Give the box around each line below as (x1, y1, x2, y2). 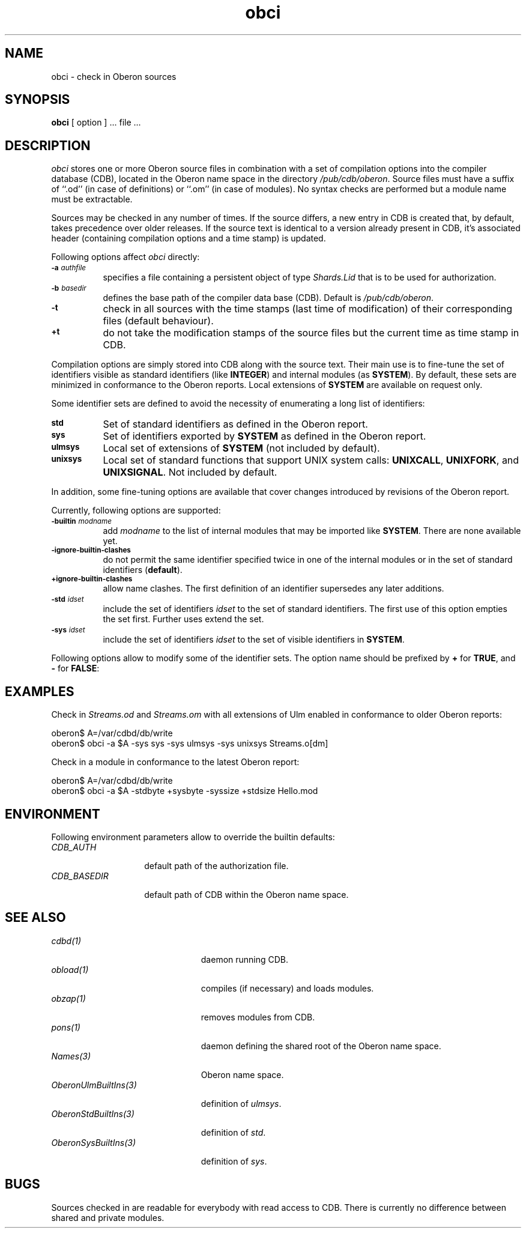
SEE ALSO (5, 910, 66, 926)
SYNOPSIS (5, 92, 70, 108)
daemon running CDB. (201, 954, 289, 965)
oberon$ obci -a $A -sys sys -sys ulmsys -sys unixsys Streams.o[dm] (51, 738, 328, 749)
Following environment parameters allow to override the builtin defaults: (51, 831, 335, 842)
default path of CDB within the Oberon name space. (144, 889, 349, 900)
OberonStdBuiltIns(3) (51, 1108, 135, 1119)
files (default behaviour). (103, 315, 214, 327)
